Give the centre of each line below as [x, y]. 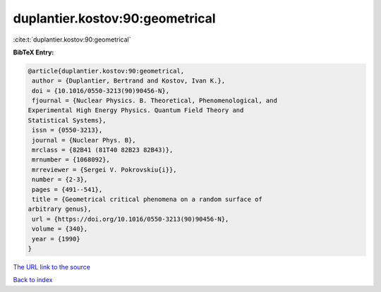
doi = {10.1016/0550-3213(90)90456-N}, [101, 91]
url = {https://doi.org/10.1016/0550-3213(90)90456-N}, [131, 219]
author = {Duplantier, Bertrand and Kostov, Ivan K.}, [129, 81]
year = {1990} [56, 239]
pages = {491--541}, [67, 189]
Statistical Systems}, [67, 120]
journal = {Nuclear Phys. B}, [84, 140]
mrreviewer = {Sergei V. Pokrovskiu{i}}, [104, 170]
